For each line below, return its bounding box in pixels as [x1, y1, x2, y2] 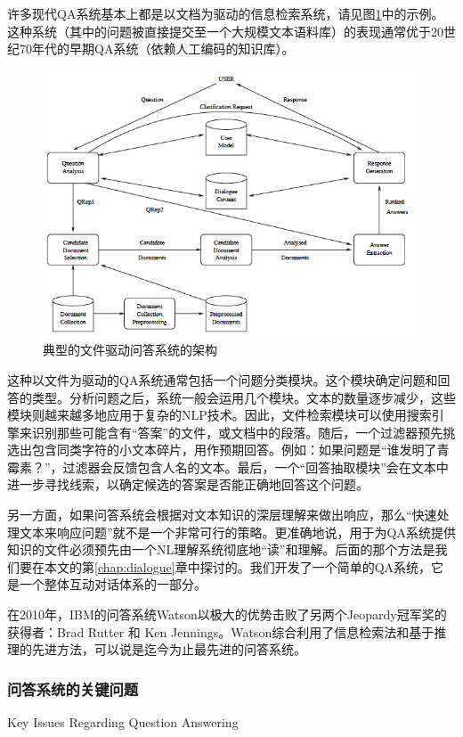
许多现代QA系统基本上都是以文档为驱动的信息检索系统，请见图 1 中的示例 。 [7, 4, 444, 22]
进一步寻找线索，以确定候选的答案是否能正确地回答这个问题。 [7, 475, 369, 494]
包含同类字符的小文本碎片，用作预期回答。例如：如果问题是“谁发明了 [31, 440, 437, 459]
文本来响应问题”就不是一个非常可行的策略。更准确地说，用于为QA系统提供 [19, 522, 456, 541]
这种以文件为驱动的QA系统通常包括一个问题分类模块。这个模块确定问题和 [7, 370, 438, 389]
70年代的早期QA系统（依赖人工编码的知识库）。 [19, 39, 295, 58]
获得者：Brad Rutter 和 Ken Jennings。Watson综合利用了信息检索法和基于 [7, 622, 435, 641]
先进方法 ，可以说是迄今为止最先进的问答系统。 [31, 640, 306, 659]
